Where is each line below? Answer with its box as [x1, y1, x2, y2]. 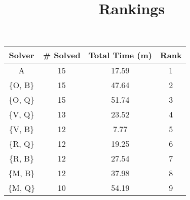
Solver [9, 49, 34, 61]
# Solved [43, 49, 81, 61]
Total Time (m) [88, 49, 152, 61]
